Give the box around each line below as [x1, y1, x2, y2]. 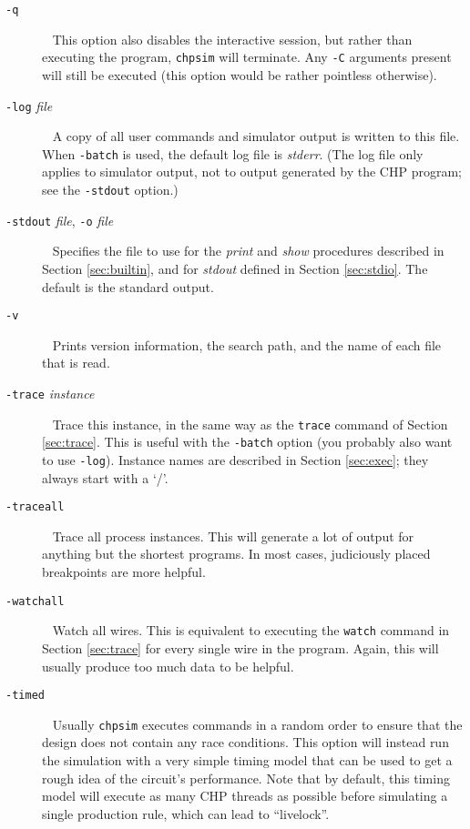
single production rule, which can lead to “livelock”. [42, 804, 330, 823]
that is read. [42, 353, 110, 372]
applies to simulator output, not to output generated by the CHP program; [42, 162, 462, 181]
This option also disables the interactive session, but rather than [52, 29, 413, 48]
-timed [5, 689, 45, 703]
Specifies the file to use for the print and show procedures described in [52, 241, 444, 260]
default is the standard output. [42, 277, 214, 296]
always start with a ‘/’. [42, 468, 169, 487]
